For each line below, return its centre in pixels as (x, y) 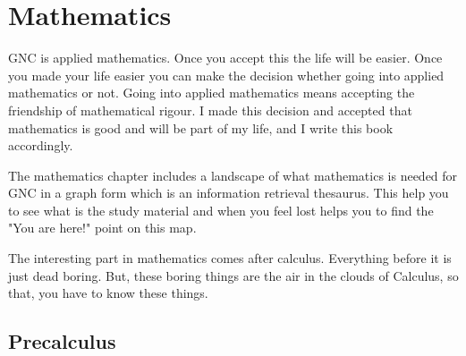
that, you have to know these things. (108, 293)
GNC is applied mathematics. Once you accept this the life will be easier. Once (225, 58)
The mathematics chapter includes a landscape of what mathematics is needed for (233, 175)
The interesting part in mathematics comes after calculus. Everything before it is (230, 258)
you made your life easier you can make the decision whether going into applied (226, 75)
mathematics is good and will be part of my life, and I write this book (201, 127)
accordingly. (41, 145)
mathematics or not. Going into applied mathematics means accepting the (212, 93)
